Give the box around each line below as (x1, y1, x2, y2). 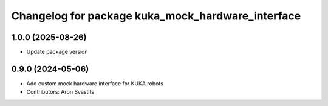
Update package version (26, 48, 88, 56)
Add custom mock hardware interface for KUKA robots (26, 79, 164, 87)
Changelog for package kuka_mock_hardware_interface (11, 9, 301, 22)
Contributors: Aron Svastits (26, 88, 94, 96)
